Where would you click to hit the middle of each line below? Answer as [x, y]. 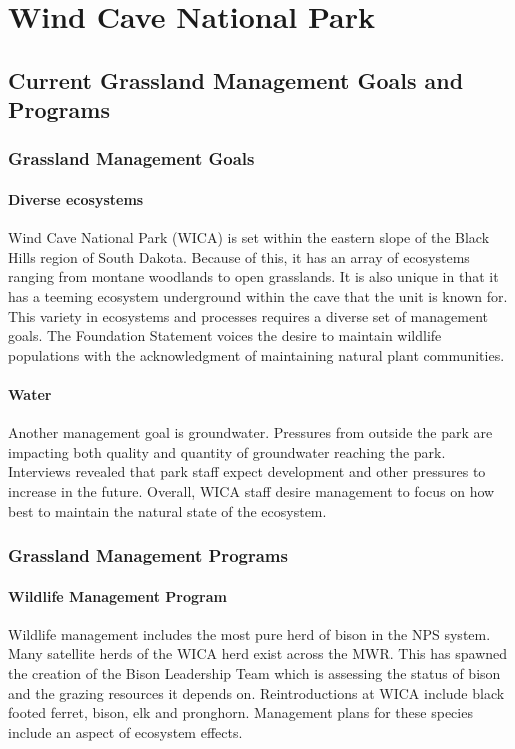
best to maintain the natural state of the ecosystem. [167, 510]
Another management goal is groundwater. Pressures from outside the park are [250, 432]
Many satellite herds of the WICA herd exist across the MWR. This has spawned [258, 653]
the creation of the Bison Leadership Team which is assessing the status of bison [254, 672]
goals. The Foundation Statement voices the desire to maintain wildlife [225, 335]
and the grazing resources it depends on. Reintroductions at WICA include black [256, 692]
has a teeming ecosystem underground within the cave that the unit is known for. [258, 295]
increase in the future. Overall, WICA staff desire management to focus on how [251, 490]
